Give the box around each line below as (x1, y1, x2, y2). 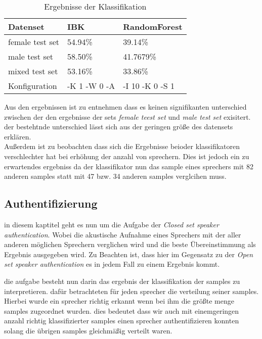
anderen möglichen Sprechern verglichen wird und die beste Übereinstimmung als (4, 239, 256, 250)
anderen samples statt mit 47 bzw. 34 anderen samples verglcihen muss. (4, 171, 227, 181)
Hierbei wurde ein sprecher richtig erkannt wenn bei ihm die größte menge (4, 296, 234, 306)
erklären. (4, 131, 31, 141)
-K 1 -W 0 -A (67, 80, 115, 91)
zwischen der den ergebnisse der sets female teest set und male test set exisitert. (4, 111, 251, 122)
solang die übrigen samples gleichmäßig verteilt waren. (4, 325, 172, 335)
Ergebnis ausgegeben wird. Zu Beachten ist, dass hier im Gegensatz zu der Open (4, 249, 253, 259)
